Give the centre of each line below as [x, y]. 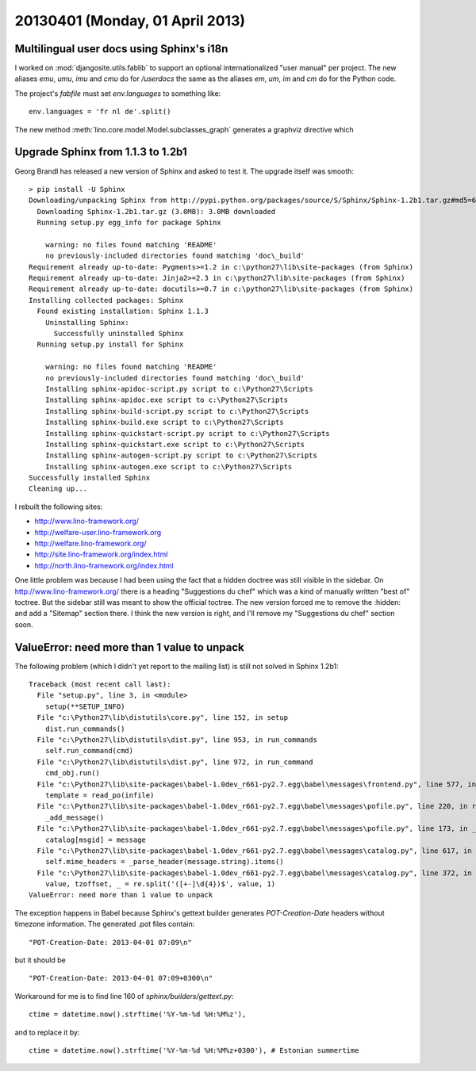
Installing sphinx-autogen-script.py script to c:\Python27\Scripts [181, 455]
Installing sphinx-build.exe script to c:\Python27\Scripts [165, 423]
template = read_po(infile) [100, 795]
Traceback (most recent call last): [100, 685]
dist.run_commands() [85, 729]
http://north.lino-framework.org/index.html [104, 565]
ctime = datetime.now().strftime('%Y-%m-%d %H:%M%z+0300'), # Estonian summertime [194, 1050]
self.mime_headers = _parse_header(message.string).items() [165, 862]
